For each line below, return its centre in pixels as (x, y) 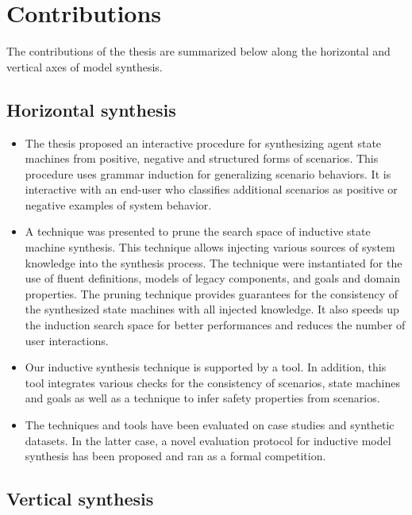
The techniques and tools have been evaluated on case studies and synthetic (210, 425)
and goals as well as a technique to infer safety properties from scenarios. (202, 398)
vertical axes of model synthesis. (85, 66)
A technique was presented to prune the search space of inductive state (198, 231)
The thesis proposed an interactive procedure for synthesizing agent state (203, 142)
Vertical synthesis (80, 499)
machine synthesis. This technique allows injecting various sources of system (210, 247)
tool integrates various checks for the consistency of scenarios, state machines (212, 382)
